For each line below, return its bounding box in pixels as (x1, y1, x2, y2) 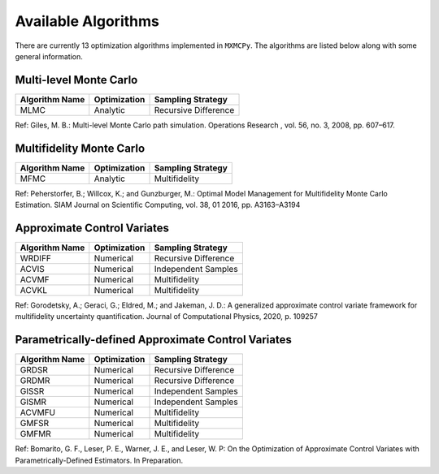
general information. (15, 51, 83, 61)
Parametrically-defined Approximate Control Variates (15, 333, 292, 347)
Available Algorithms (15, 12, 160, 30)
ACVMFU (20, 407, 56, 418)
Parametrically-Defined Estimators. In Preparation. (15, 455, 183, 465)
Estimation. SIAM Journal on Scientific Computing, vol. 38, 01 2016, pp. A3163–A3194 (15, 200, 301, 210)
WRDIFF (20, 252, 52, 264)
